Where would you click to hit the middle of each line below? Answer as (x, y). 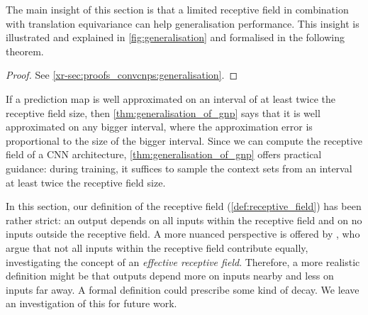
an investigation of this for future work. (91, 303)
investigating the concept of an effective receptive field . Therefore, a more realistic (183, 261)
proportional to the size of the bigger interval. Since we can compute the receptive (184, 140)
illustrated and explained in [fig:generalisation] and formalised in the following (175, 37)
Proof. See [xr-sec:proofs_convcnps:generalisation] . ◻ (122, 75)
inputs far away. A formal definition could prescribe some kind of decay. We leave (183, 289)
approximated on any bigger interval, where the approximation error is (159, 127)
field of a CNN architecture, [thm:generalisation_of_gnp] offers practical (164, 154)
